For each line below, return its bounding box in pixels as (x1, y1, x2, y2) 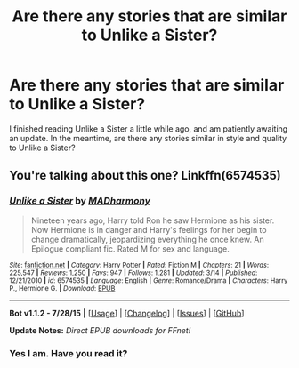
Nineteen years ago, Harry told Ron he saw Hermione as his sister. (30, 215, 275, 226)
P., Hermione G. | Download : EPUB (9, 284, 116, 292)
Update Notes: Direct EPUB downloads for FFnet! (9, 324, 191, 335)
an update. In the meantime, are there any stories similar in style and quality (9, 132, 287, 143)
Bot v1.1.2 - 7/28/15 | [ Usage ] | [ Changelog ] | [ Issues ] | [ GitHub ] (9, 308, 245, 318)
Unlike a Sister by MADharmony (9, 195, 151, 207)
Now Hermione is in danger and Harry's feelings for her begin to (30, 224, 267, 235)
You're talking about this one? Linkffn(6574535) (9, 168, 282, 183)
